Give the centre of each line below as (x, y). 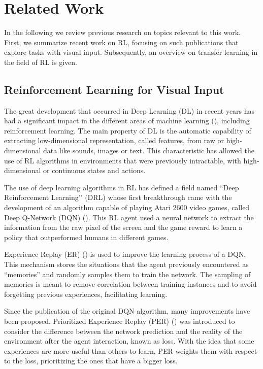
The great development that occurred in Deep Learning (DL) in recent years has (129, 110)
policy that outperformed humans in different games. (86, 237)
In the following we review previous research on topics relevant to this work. (123, 32)
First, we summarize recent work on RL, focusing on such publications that (121, 42)
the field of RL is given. (41, 62)
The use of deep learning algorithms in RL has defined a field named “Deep (122, 187)
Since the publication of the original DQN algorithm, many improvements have (127, 311)
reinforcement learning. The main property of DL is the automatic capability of (128, 130)
